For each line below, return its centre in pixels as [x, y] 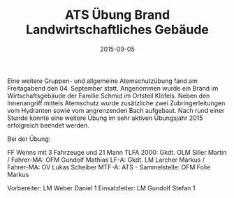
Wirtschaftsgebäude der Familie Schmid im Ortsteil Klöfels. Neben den [109, 96]
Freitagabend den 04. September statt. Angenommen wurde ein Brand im [113, 88]
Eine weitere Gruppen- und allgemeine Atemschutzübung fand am [102, 81]
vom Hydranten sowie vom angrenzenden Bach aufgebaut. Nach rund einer [116, 110]
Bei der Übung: [29, 139]
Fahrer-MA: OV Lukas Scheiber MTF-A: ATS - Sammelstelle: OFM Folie [109, 167]
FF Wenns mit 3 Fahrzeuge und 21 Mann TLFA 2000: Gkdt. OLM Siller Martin [117, 152]
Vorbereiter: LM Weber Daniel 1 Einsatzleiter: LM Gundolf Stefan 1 [101, 188]
